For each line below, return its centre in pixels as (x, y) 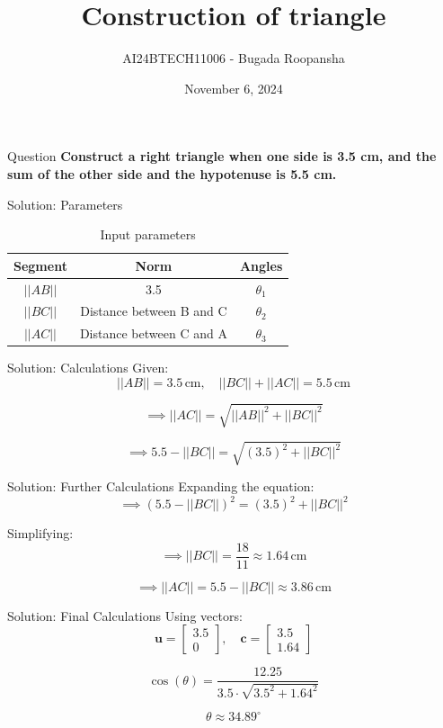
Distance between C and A (153, 333)
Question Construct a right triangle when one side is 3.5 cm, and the (222, 156)
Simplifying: (40, 533)
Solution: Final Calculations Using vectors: (125, 615)
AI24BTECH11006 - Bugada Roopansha (234, 58)
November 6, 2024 (234, 88)
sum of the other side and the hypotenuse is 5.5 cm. (172, 173)
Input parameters (148, 234)
